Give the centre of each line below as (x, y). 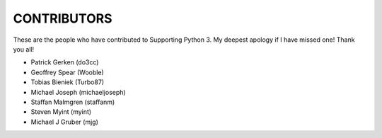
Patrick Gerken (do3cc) (65, 62)
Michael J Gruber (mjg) (64, 122)
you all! (24, 49)
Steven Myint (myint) (61, 112)
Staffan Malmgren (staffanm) (73, 102)
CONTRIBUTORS (63, 18)
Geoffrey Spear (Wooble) (67, 72)
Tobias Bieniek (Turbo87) (68, 82)
